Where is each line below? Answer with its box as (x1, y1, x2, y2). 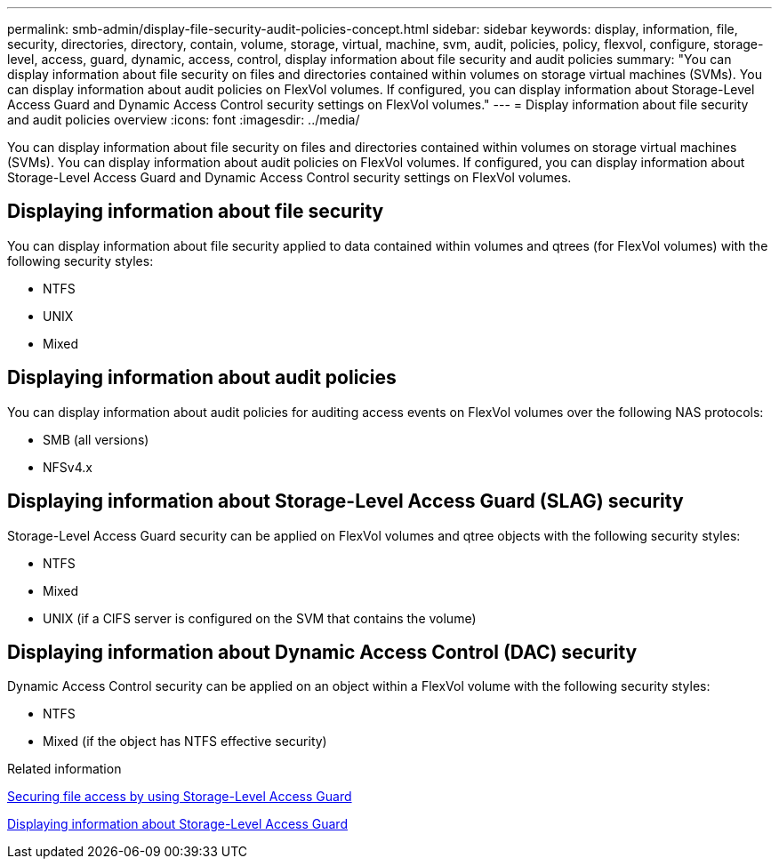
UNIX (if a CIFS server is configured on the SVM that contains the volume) (43, 610, 477, 626)
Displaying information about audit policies (7, 366, 397, 389)
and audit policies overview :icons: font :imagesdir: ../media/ (7, 112, 360, 127)
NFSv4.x (43, 459, 92, 475)
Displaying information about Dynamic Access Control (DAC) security (7, 640, 638, 663)
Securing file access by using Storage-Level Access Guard (7, 789, 352, 805)
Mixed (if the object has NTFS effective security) (43, 734, 327, 750)
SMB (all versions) (43, 431, 149, 447)
